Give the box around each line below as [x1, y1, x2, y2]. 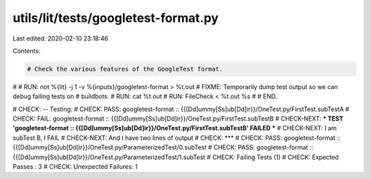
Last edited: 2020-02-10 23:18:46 [12, 34, 109, 43]
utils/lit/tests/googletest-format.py [12, 10, 219, 25]
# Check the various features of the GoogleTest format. [27, 65, 223, 73]
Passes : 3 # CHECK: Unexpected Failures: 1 [12, 163, 138, 171]
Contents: [12, 47, 41, 55]
